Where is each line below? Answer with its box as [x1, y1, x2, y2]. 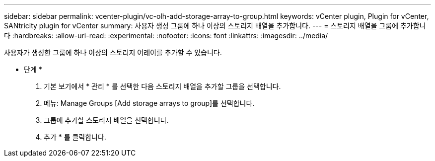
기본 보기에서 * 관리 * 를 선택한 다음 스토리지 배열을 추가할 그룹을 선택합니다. [44, 82, 281, 90]
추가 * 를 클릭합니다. [44, 133, 106, 141]
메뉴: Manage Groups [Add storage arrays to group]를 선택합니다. [44, 99, 255, 107]
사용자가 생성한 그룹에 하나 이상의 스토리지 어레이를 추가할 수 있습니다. [4, 48, 222, 57]
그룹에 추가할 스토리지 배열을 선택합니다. [44, 116, 169, 124]
